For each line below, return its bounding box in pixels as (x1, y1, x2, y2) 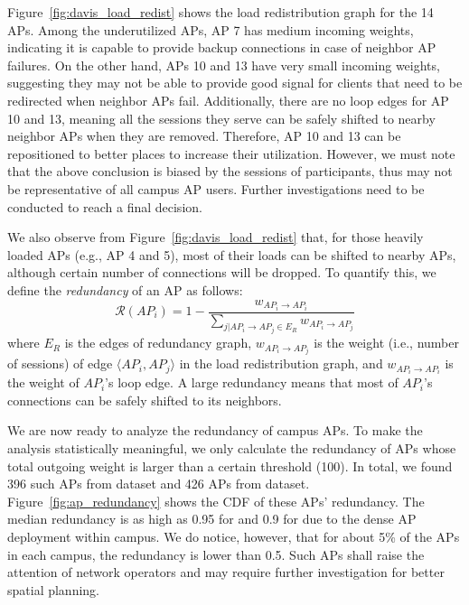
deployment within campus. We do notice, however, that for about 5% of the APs (7, 527, 460, 545)
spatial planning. (7, 580, 100, 599)
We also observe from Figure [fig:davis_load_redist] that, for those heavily (7, 228, 424, 247)
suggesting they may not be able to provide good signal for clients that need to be (7, 73, 463, 92)
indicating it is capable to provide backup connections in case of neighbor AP (7, 38, 436, 57)
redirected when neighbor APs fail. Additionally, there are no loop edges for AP (7, 90, 449, 109)
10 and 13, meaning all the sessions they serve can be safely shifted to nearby (7, 108, 436, 127)
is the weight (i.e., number (314, 333, 459, 352)
